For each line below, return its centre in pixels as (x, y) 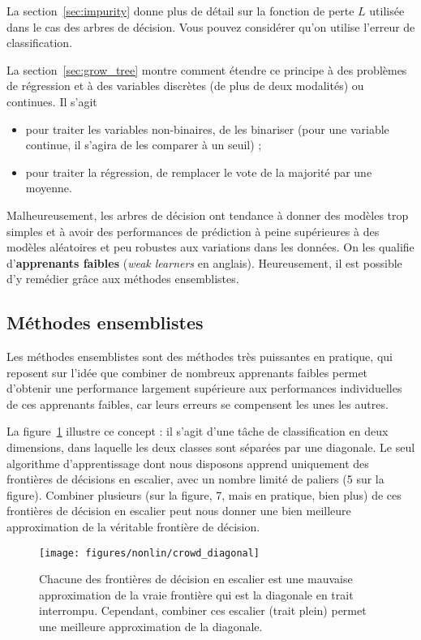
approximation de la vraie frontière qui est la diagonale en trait (196, 594)
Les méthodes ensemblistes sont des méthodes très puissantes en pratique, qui (200, 357)
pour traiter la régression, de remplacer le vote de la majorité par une (199, 172)
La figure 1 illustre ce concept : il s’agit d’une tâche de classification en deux (198, 431)
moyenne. (49, 188)
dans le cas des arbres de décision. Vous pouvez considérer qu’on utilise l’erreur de (211, 26)
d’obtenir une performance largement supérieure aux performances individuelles (204, 388)
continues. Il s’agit (52, 101)
